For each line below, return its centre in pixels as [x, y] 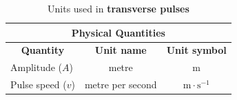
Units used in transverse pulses [118, 8]
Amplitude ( [37, 67]
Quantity [43, 50]
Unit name [121, 50]
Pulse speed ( [39, 84]
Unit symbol [196, 50]
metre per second [121, 84]
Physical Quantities [118, 32]
